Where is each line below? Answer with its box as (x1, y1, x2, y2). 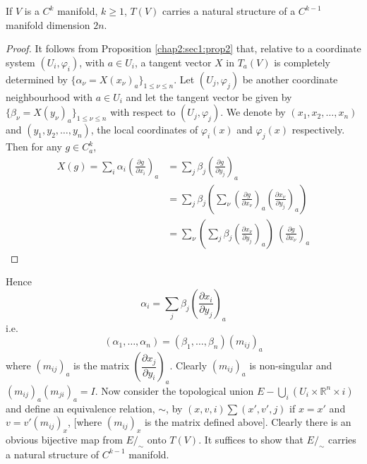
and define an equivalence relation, (6, 400, 155, 415)
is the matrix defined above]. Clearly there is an (144, 415, 351, 429)
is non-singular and (249, 358, 332, 373)
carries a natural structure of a (162, 4, 296, 18)
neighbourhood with (6, 89, 92, 104)
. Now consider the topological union (95, 383, 254, 398)
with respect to (110, 105, 176, 119)
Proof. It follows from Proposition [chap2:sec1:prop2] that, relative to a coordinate (6, 41, 361, 56)
